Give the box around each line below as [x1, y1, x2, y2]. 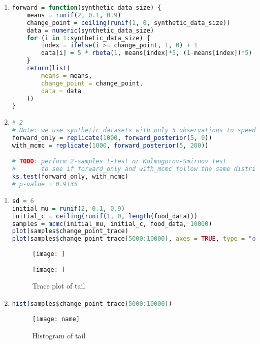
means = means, [41, 72, 92, 79]
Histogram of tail [32, 330, 86, 340]
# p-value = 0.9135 [12, 181, 78, 188]
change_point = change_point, [41, 79, 143, 87]
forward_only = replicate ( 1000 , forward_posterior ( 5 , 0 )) [12, 134, 212, 141]
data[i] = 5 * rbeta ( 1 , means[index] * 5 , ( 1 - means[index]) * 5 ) [41, 49, 252, 57]
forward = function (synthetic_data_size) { [12, 4, 161, 11]
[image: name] [32, 315, 80, 323]
